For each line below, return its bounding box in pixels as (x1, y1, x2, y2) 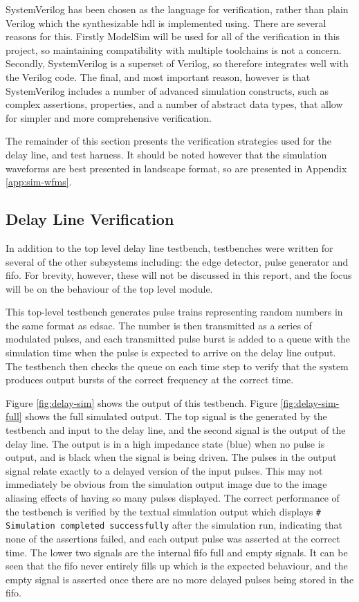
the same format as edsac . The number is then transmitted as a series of (6, 318, 312, 332)
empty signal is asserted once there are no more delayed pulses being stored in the (6, 572, 354, 586)
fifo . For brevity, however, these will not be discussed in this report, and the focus (6, 268, 352, 282)
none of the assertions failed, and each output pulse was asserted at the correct (6, 531, 340, 545)
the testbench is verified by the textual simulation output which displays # (6, 504, 321, 518)
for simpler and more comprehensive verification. (6, 110, 212, 125)
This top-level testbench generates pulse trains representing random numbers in (6, 304, 343, 319)
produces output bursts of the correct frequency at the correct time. (6, 372, 294, 387)
